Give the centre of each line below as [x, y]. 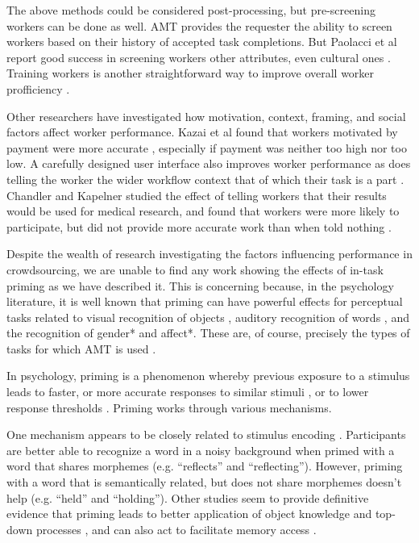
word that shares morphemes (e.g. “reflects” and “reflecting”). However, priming [205, 466]
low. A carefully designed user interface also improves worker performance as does [209, 163]
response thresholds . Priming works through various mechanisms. [169, 407]
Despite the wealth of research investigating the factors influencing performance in [209, 254]
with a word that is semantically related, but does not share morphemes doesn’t [204, 482]
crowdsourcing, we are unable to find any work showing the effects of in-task [195, 269]
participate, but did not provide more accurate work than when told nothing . [199, 226]
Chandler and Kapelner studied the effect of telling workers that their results [197, 195]
